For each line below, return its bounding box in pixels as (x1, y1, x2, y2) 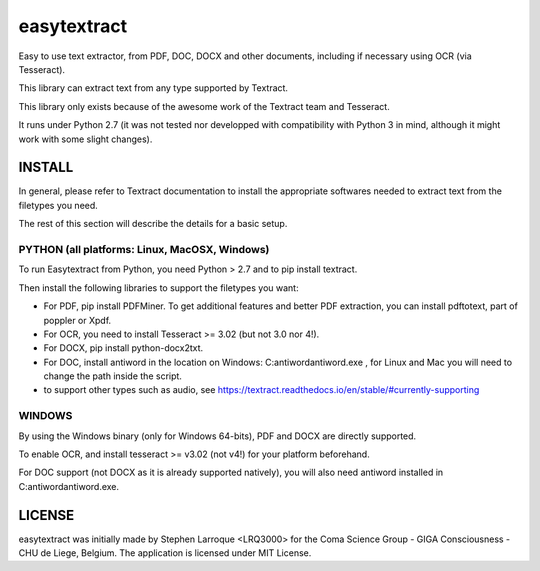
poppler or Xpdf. (43, 314, 112, 326)
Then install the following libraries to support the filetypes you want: (18, 281, 299, 294)
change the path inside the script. (43, 370, 182, 382)
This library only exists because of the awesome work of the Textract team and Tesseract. (18, 100, 390, 112)
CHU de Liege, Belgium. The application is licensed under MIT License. (18, 547, 312, 559)
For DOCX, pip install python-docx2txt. (43, 342, 204, 354)
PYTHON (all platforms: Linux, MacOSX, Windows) (18, 242, 270, 256)
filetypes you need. (18, 199, 99, 211)
